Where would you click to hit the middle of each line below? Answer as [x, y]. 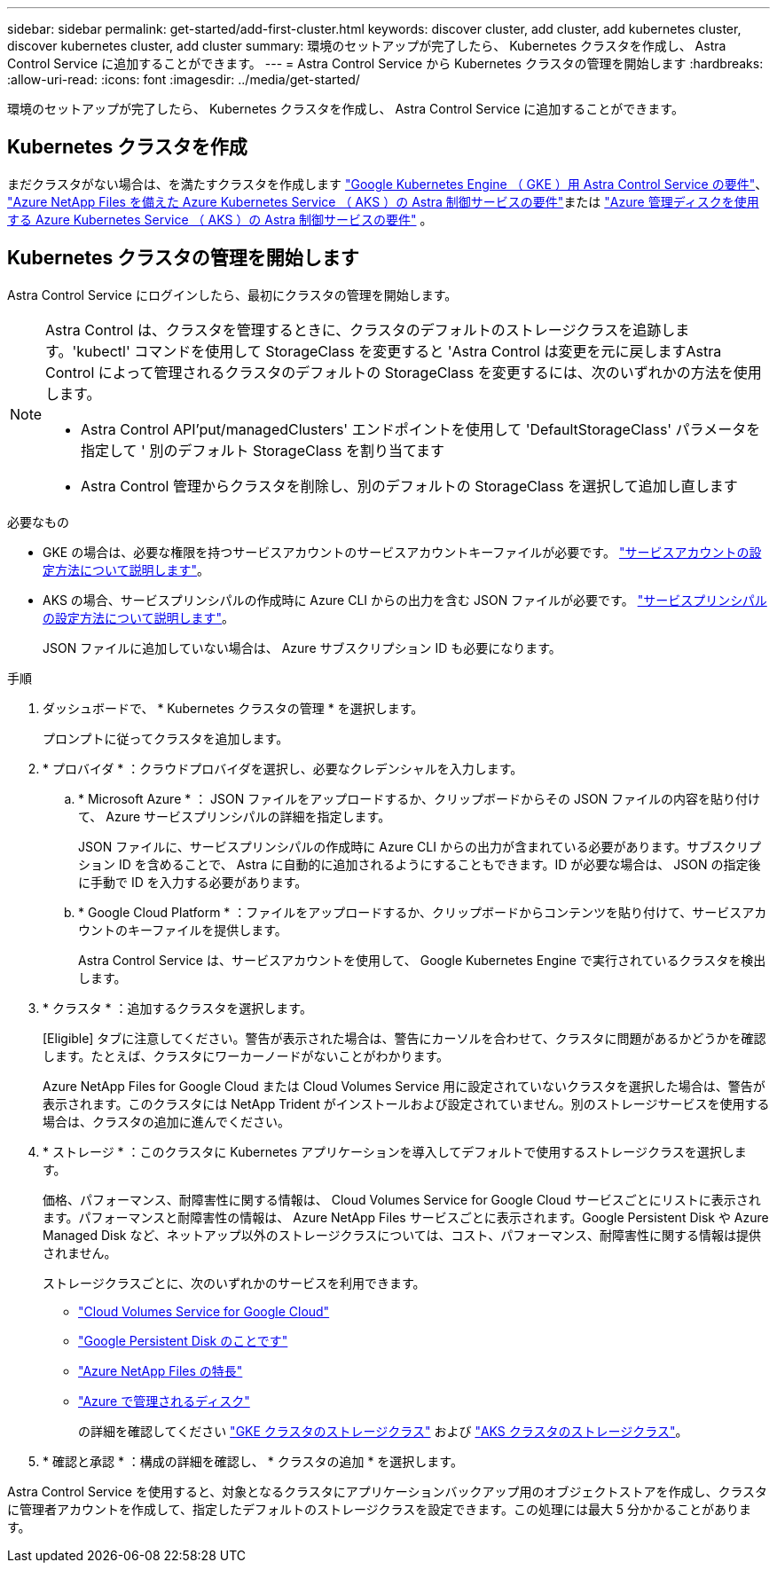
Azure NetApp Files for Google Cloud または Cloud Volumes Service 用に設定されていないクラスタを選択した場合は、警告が [404, 1086]
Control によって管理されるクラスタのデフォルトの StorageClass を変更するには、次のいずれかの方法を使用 [404, 372]
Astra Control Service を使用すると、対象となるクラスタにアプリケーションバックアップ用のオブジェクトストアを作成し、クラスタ [388, 1491]
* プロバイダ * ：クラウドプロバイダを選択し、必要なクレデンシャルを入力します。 [283, 768]
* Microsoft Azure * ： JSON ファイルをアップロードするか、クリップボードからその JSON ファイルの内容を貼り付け [420, 798]
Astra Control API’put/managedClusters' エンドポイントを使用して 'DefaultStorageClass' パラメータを [421, 429]
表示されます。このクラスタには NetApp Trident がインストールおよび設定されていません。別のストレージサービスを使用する [406, 1103]
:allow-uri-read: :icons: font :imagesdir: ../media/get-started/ [184, 79]
